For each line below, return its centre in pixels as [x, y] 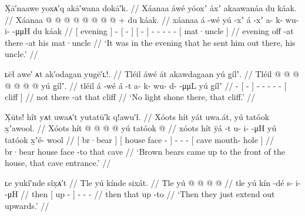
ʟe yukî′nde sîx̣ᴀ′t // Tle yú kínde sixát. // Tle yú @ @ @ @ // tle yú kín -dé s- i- [153, 182]
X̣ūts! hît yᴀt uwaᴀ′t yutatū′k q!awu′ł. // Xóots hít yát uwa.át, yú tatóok [137, 116]
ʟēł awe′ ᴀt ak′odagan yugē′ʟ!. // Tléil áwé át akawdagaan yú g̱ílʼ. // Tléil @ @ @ [152, 73]
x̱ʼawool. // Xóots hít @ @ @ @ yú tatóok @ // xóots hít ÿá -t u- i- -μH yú [141, 128]
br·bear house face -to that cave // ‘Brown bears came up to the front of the [145, 151]
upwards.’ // [27, 205]
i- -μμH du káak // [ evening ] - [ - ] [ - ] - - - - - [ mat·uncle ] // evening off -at [149, 31]
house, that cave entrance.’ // [58, 163]
